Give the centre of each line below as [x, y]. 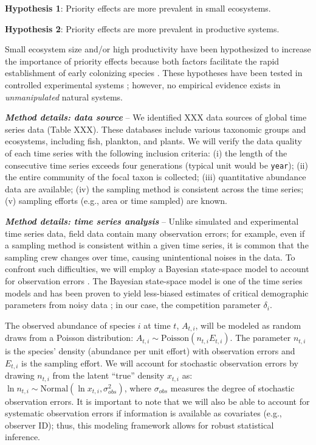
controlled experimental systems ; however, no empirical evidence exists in [143, 84]
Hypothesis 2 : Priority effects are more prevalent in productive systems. [142, 28]
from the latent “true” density [108, 375]
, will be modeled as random [248, 325]
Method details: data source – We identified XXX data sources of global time [156, 117]
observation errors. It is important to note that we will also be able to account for [157, 401]
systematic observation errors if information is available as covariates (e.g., [143, 413]
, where [138, 387]
